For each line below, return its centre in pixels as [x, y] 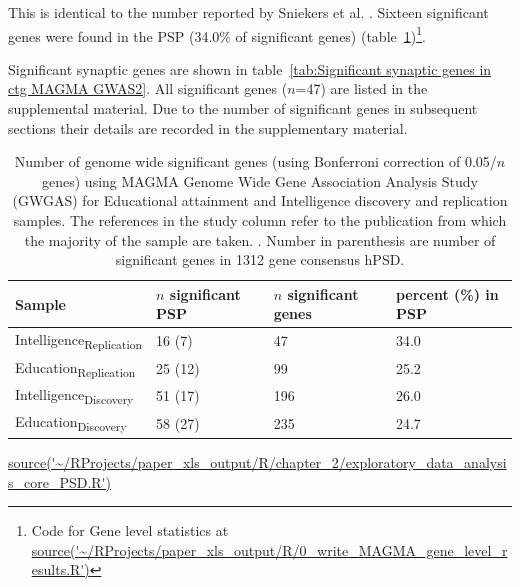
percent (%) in [447, 293]
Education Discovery [71, 423]
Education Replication [75, 368]
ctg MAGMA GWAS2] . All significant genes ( [148, 88]
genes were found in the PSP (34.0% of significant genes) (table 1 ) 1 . [217, 34]
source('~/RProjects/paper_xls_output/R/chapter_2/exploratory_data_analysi [257, 461]
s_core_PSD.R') [59, 481]
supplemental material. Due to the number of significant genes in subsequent [243, 108]
